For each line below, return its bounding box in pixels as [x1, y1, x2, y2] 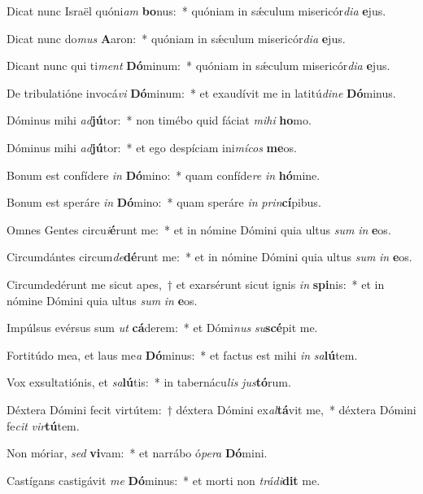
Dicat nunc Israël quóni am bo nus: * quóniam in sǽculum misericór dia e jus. [7, 2, 386, 19]
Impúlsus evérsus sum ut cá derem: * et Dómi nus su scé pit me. [7, 319, 318, 336]
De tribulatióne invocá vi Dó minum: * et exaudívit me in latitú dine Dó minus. [7, 84, 396, 101]
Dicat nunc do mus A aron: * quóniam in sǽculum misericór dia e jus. [7, 29, 346, 46]
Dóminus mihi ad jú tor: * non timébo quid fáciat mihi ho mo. [7, 111, 312, 129]
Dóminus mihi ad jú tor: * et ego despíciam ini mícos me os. [7, 138, 297, 155]
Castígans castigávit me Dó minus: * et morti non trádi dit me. [7, 471, 321, 488]
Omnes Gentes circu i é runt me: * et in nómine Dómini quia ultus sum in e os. [7, 221, 391, 238]
